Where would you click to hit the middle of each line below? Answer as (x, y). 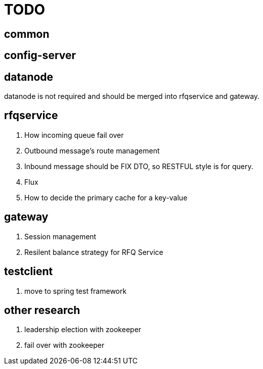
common (27, 34)
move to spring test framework (76, 291)
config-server (40, 56)
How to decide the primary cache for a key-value (106, 197)
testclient (29, 272)
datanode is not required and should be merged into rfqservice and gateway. (132, 96)
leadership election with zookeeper (83, 330)
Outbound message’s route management (92, 150)
